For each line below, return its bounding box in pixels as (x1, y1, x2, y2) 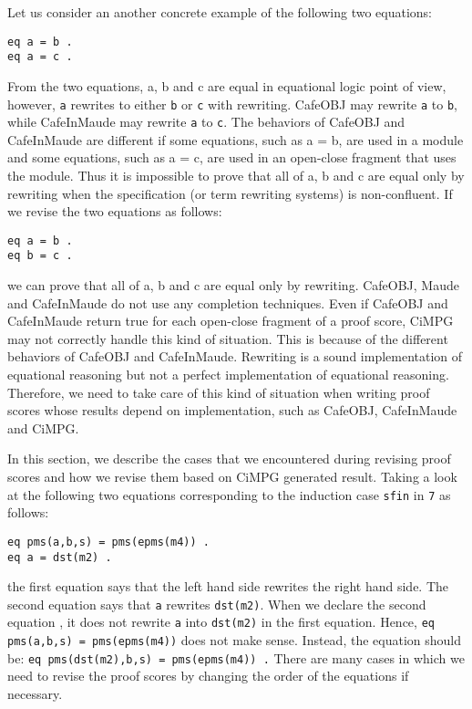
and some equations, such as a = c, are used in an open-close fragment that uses (7, 148, 457, 167)
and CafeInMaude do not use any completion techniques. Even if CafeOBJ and (7, 293, 448, 312)
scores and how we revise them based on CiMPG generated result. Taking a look (7, 467, 457, 486)
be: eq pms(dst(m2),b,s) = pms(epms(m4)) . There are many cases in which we (7, 648, 465, 667)
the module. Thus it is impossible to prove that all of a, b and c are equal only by (7, 166, 465, 184)
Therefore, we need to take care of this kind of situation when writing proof (7, 382, 430, 401)
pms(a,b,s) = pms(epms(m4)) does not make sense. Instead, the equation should (7, 631, 462, 650)
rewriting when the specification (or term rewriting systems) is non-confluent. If (7, 183, 453, 203)
